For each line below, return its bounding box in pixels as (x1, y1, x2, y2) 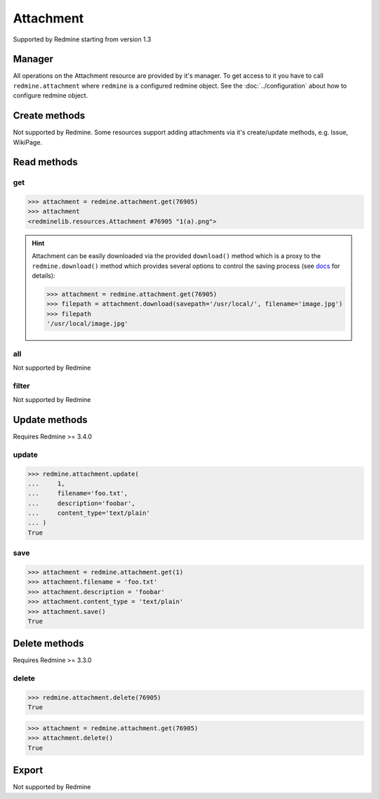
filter (13, 381, 30, 391)
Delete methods (13, 638, 84, 650)
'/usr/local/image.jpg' (46, 320, 129, 328)
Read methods (13, 156, 79, 168)
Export (13, 765, 44, 777)
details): (32, 271, 55, 280)
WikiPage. (13, 137, 42, 147)
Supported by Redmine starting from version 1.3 (13, 35, 152, 43)
